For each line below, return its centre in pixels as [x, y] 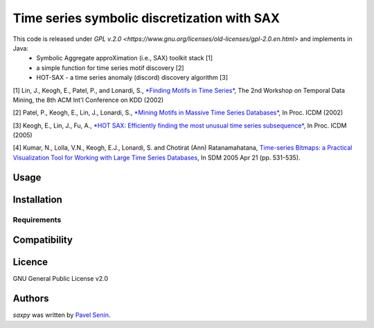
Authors [31, 299]
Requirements [37, 220]
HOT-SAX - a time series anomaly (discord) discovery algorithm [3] [132, 78]
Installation [37, 199]
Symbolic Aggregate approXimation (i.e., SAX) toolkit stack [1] [125, 58]
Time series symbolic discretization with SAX [146, 18]
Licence [30, 262]
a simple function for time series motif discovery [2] [110, 68]
